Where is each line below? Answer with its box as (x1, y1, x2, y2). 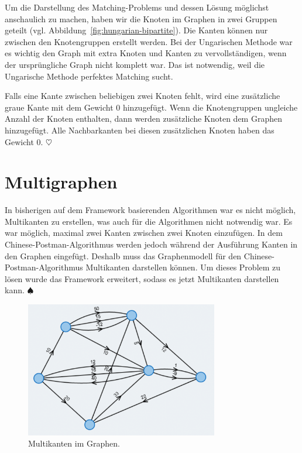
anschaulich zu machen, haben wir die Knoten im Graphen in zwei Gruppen (5, 12, 277, 25)
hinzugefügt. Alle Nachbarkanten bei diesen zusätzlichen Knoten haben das (5, 123, 274, 136)
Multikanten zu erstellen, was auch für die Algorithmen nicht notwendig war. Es (5, 215, 293, 227)
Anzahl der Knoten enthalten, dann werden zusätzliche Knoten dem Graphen (5, 112, 282, 125)
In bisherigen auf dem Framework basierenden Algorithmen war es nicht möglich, (5, 204, 296, 216)
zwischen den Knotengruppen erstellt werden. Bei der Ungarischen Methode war (5, 35, 293, 47)
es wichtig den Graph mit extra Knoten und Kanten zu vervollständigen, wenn (5, 47, 287, 59)
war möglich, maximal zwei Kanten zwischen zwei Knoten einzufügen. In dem (5, 227, 283, 239)
